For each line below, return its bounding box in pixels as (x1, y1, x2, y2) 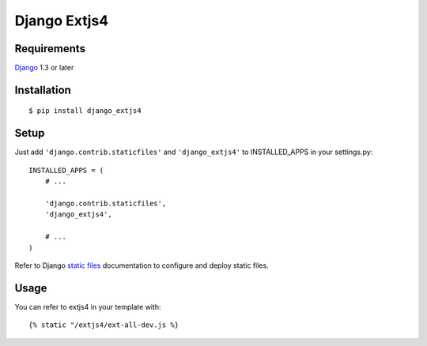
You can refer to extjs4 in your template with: (14, 302, 161, 311)
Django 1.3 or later (14, 63, 74, 73)
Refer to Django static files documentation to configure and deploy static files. (14, 261, 269, 270)
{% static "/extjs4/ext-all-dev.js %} (28, 321, 179, 329)
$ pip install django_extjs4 (28, 107, 142, 115)
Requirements (14, 42, 86, 55)
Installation (14, 83, 71, 96)
